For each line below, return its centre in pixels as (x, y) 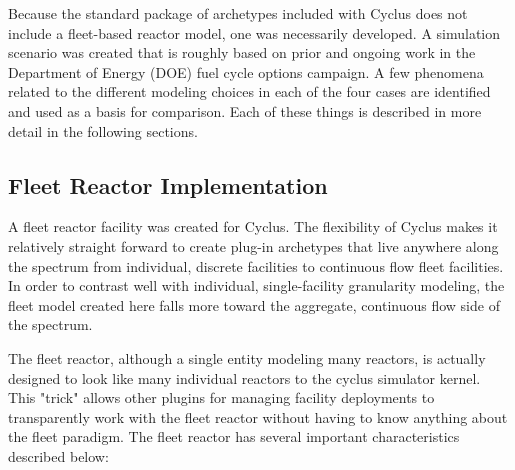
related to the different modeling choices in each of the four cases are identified (249, 91)
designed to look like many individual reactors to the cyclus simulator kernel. (244, 377)
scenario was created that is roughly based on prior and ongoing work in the (242, 52)
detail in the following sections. (103, 130)
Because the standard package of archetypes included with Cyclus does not (238, 13)
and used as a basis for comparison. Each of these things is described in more (245, 110)
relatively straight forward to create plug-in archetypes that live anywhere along (253, 245)
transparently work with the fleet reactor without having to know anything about (258, 416)
